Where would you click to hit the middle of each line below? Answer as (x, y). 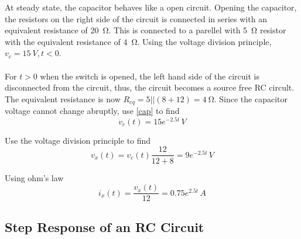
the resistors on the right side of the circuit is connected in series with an (136, 18)
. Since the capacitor (251, 98)
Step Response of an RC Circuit (105, 226)
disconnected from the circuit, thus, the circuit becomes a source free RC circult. (150, 87)
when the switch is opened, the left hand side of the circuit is (150, 76)
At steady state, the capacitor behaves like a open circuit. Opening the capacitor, (151, 7)
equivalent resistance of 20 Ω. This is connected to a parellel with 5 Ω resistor (146, 30)
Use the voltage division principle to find (78, 140)
